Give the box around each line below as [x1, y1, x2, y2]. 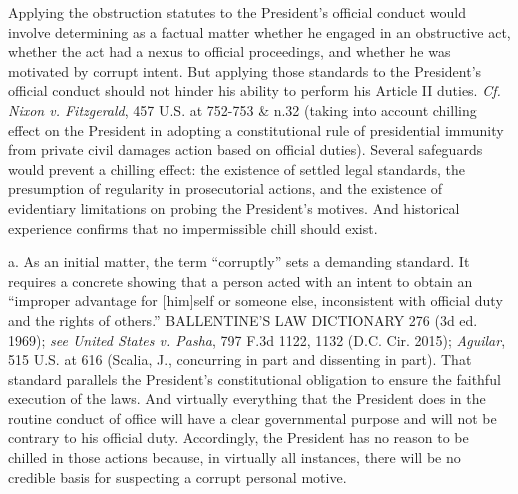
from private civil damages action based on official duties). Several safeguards [8, 139, 483, 160]
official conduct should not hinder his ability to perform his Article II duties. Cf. [8, 80, 501, 101]
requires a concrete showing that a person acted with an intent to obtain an [8, 270, 473, 291]
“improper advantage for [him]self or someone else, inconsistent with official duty [8, 290, 503, 311]
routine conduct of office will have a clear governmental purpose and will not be [8, 407, 497, 428]
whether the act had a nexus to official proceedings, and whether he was [8, 41, 451, 62]
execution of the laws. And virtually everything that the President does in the [8, 388, 486, 409]
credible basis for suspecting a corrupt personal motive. [8, 466, 347, 487]
